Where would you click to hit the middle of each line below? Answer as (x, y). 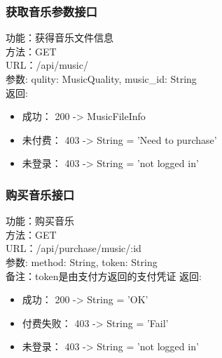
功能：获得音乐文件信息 (60, 38)
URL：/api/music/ (47, 65)
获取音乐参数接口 (51, 11)
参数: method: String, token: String (82, 261)
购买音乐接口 (40, 194)
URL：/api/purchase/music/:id (74, 248)
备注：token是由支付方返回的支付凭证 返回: (104, 276)
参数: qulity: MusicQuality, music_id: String (101, 79)
